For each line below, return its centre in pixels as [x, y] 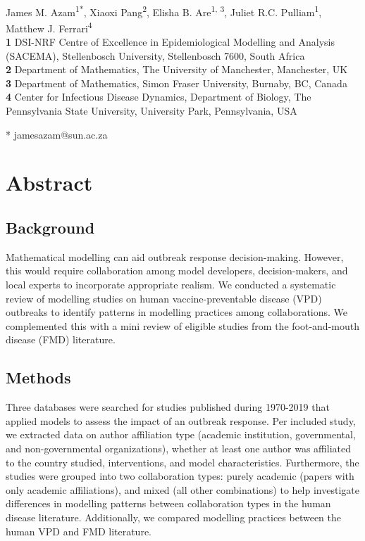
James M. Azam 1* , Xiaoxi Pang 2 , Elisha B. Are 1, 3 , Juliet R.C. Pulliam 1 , [164, 11]
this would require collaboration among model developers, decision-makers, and [177, 270]
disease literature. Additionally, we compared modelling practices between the [173, 517]
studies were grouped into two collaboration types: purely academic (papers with [180, 476]
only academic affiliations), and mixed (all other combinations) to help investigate [182, 489]
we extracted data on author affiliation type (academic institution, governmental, [181, 434]
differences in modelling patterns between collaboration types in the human [168, 503]
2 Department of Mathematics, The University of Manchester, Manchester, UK [177, 69]
